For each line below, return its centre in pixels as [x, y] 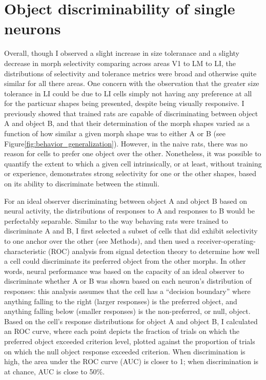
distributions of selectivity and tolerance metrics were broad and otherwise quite [130, 73]
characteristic [25, 251]
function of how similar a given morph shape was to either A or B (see [115, 133]
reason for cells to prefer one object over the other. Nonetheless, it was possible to [133, 153]
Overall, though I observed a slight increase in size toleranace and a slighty [122, 53]
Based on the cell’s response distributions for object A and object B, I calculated [131, 321]
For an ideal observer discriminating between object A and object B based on [126, 200]
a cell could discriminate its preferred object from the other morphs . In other [125, 261]
